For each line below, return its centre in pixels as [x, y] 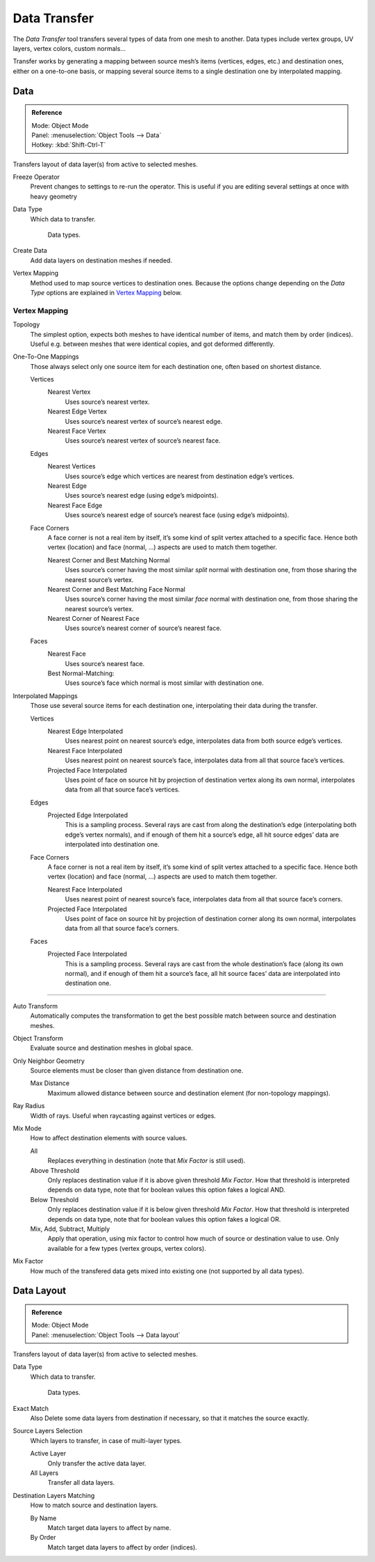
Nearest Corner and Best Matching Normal [109, 560]
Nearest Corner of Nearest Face [93, 619]
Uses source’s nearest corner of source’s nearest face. [143, 628]
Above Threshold [55, 1170]
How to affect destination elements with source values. [109, 1138]
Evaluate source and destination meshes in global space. [112, 1048]
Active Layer [48, 1453]
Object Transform [38, 1038]
